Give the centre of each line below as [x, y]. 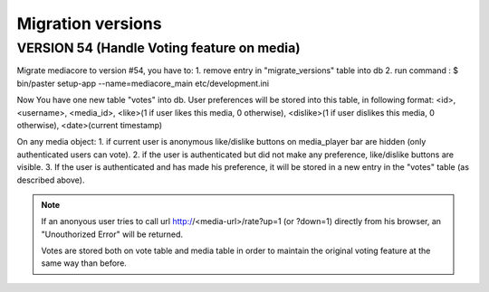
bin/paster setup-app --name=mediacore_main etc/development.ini [143, 83]
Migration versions [89, 24]
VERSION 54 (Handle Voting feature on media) [158, 48]
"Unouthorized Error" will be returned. [112, 234]
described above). [51, 180]
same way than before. [84, 263]
